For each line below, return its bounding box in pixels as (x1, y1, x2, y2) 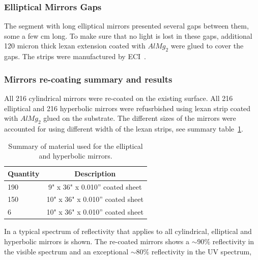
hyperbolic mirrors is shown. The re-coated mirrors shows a (4, 236, 189, 246)
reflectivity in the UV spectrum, (151, 246, 252, 256)
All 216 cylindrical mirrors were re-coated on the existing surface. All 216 (4, 93, 233, 103)
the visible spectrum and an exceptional (4, 246, 129, 256)
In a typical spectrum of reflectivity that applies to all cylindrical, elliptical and (4, 226, 252, 237)
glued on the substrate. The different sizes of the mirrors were (43, 113, 236, 123)
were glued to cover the (170, 40, 244, 51)
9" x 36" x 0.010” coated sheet (48, 181, 142, 192)
